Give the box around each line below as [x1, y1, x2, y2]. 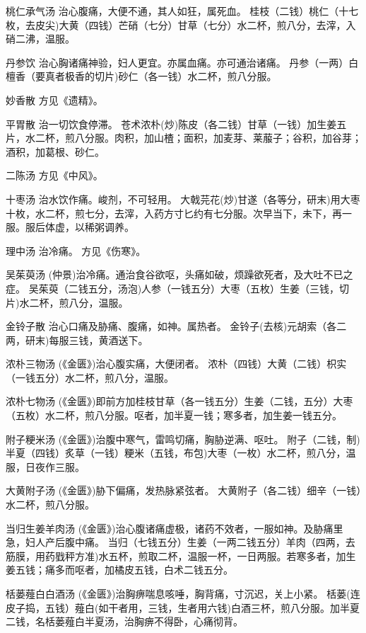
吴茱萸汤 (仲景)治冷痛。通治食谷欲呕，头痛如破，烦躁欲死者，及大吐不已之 [6, 267, 353, 282]
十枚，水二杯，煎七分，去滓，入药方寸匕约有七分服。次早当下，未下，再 [6, 205, 342, 220]
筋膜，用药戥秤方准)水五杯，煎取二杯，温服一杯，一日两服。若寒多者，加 [6, 548, 346, 563]
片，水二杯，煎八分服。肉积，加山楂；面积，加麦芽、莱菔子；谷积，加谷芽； [6, 130, 362, 145]
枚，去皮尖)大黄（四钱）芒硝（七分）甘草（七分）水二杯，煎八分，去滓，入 [6, 17, 356, 32]
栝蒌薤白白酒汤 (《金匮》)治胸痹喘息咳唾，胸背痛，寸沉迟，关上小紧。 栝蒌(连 [6, 586, 360, 600]
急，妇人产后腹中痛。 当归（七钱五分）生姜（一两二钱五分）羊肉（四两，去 [6, 535, 355, 549]
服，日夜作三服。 [6, 459, 85, 474]
